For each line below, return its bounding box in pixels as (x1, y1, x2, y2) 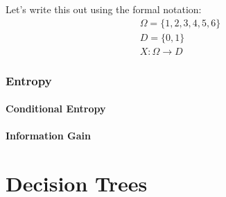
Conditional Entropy (6, 101, 106, 116)
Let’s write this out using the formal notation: (6, 2, 202, 16)
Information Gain (6, 128, 91, 143)
